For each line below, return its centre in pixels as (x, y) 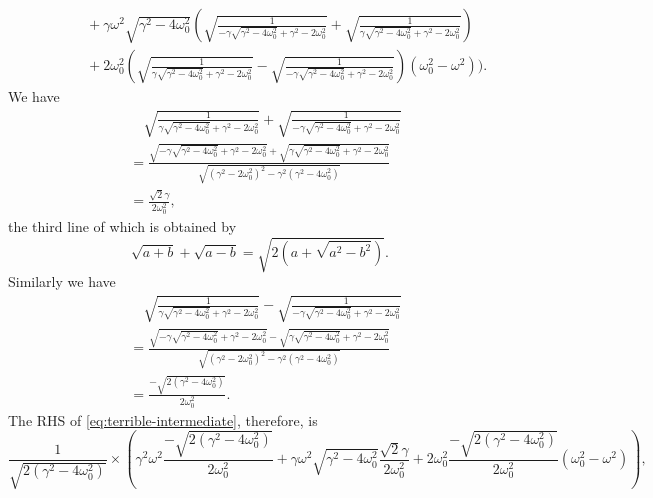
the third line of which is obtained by (122, 226)
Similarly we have (62, 281)
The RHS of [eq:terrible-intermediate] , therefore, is (163, 419)
